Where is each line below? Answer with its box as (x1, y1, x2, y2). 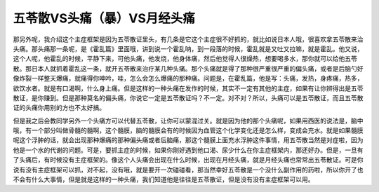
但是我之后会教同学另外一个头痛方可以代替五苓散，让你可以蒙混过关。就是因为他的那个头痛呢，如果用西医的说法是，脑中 (13, 116, 364, 125)
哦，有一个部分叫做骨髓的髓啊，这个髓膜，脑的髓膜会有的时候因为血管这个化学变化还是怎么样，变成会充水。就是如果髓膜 (13, 126, 364, 135)
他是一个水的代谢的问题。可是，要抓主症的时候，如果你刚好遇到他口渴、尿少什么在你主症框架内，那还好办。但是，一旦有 (13, 146, 364, 154)
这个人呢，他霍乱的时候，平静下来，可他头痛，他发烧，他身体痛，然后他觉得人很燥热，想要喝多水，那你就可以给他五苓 (13, 55, 357, 63)
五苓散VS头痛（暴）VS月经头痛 (13, 11, 196, 26)
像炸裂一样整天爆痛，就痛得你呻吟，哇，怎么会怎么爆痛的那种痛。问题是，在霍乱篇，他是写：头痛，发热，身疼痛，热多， (13, 74, 364, 83)
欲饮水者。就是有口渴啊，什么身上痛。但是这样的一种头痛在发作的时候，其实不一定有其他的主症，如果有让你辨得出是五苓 (13, 84, 364, 92)
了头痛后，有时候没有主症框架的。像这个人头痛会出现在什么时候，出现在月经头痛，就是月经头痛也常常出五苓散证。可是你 (13, 156, 364, 164)
